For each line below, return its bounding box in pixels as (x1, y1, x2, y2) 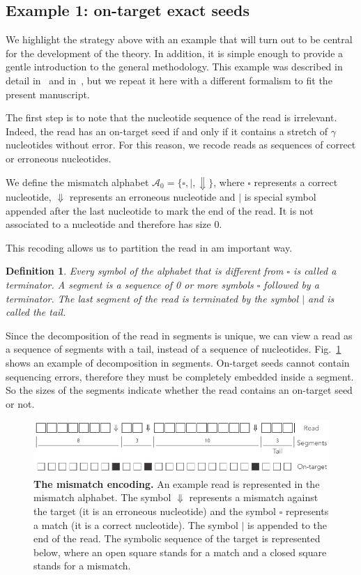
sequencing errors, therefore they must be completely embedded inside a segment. (6, 369, 354, 383)
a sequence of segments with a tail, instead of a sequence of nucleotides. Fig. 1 (6, 342, 341, 356)
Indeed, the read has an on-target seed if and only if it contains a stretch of (6, 123, 328, 138)
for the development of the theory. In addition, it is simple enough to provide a (6, 45, 344, 60)
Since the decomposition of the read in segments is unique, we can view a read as (6, 328, 353, 342)
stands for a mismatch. (33, 558, 131, 573)
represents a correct (254, 174, 338, 189)
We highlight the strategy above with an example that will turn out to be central (6, 32, 353, 47)
